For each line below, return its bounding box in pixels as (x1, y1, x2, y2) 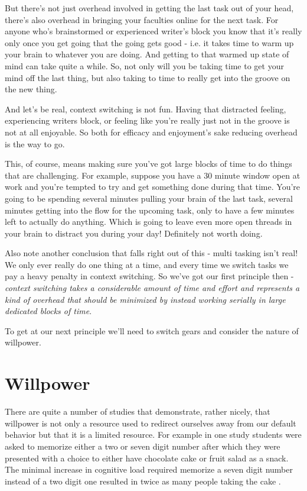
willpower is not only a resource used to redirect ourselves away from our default (5, 416, 296, 429)
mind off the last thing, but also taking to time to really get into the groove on (5, 71, 290, 83)
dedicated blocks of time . (5, 305, 92, 317)
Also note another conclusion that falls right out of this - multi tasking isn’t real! (5, 247, 298, 259)
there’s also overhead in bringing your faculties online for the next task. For (5, 13, 279, 25)
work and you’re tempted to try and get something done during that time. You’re (5, 180, 301, 193)
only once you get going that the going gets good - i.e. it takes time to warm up (5, 36, 294, 49)
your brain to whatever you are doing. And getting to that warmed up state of (5, 48, 289, 60)
